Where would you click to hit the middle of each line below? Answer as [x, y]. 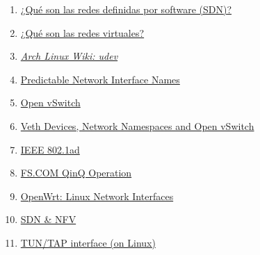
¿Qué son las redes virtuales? [82, 32]
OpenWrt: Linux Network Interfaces [97, 196]
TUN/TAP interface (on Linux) [88, 242]
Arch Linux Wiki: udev [69, 56]
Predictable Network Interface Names [100, 79]
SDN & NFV [48, 219]
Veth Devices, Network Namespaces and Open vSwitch [137, 125]
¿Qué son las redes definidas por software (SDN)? [126, 9]
